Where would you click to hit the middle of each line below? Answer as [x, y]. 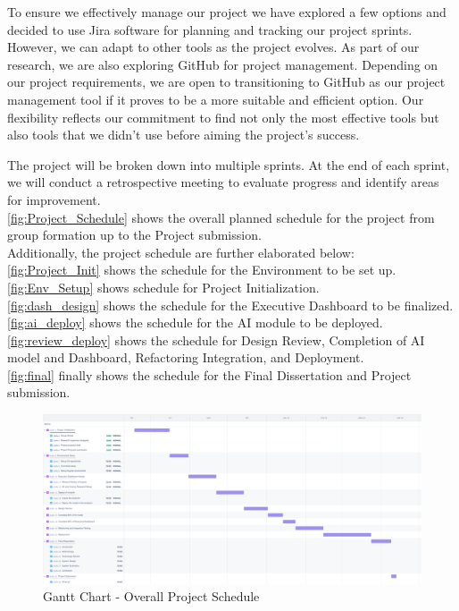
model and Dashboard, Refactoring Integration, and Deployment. [186, 357]
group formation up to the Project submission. [134, 235]
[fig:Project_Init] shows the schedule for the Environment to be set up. [202, 270]
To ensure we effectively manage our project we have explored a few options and [227, 12]
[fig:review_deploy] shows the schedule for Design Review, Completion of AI [216, 339]
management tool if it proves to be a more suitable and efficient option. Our [216, 99]
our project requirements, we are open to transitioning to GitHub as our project [226, 82]
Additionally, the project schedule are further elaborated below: [181, 252]
